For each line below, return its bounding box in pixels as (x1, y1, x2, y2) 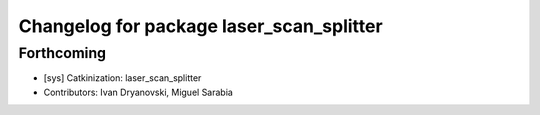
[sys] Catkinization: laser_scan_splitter (43, 72, 202, 84)
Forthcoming (18, 44, 107, 62)
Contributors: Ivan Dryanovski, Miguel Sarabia (43, 86, 234, 98)
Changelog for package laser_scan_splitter (18, 15, 384, 37)
